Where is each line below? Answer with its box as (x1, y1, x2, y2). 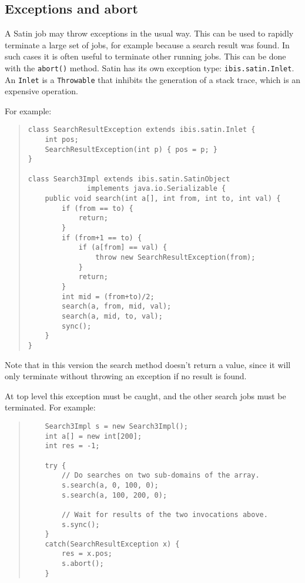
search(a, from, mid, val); (62, 302, 172, 311)
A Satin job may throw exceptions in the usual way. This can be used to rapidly (5, 27, 294, 39)
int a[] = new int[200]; (45, 432, 142, 440)
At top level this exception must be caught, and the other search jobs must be (5, 389, 286, 402)
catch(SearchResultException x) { (45, 539, 180, 548)
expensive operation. (5, 85, 78, 97)
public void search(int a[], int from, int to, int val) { (45, 194, 281, 203)
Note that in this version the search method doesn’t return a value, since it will (5, 358, 291, 370)
